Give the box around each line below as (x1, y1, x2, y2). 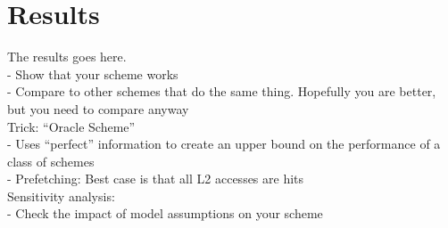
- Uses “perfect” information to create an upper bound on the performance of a (7, 134, 441, 153)
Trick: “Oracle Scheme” (7, 117, 136, 135)
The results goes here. (7, 47, 127, 66)
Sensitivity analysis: (7, 186, 115, 205)
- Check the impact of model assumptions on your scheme (7, 204, 323, 223)
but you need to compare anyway (7, 99, 189, 118)
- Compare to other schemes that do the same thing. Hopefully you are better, (7, 82, 436, 101)
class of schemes (7, 151, 95, 170)
